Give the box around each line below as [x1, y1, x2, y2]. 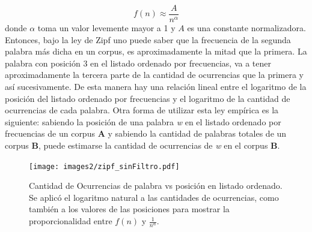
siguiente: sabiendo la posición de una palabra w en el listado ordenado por [5, 115, 281, 128]
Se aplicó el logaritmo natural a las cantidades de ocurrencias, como [29, 191, 279, 203]
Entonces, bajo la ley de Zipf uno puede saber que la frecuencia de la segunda [5, 33, 291, 46]
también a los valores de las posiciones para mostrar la [29, 203, 230, 215]
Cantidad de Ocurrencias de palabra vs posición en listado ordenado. [29, 179, 283, 192]
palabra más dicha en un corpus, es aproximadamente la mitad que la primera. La [5, 45, 307, 58]
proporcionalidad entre [29, 215, 112, 227]
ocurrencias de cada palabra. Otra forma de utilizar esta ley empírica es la [5, 104, 279, 116]
